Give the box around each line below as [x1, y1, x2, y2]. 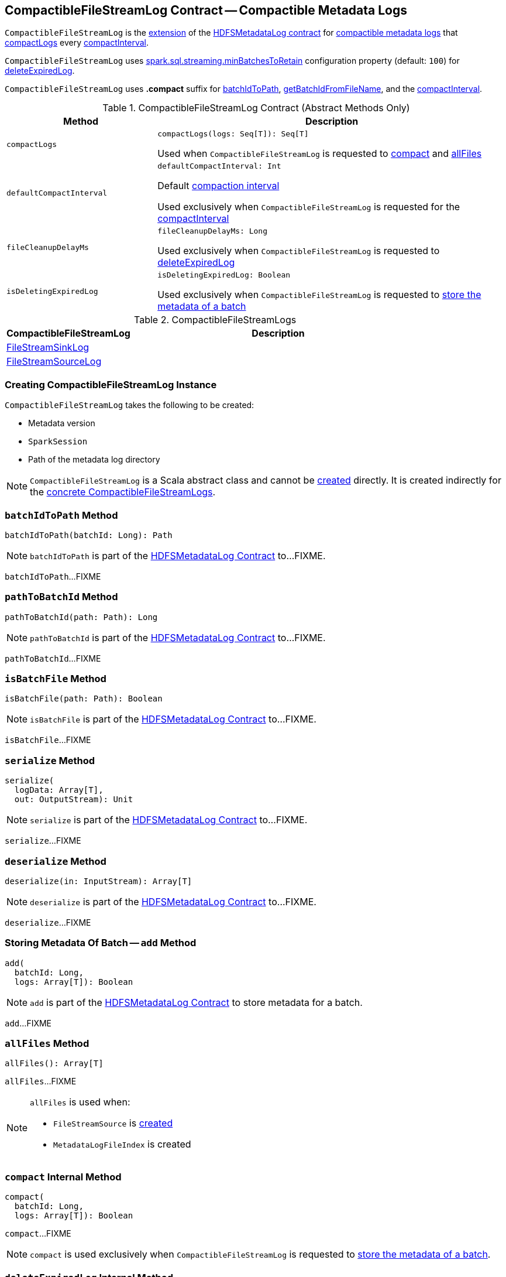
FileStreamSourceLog [6, 355, 102, 368]
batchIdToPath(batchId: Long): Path [5, 530, 173, 540]
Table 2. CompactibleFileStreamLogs [134, 314, 297, 326]
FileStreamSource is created [53, 1117, 173, 1129]
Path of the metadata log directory [28, 454, 160, 465]
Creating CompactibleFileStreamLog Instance [5, 378, 217, 391]
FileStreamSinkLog [6, 341, 90, 354]
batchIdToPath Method [5, 509, 118, 521]
